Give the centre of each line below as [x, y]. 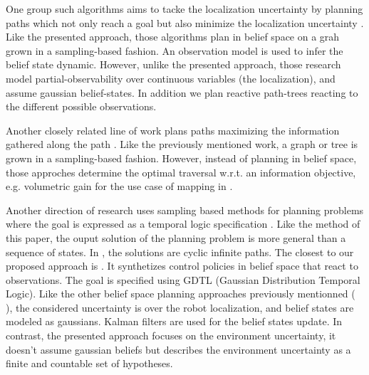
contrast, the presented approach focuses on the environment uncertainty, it [171, 336]
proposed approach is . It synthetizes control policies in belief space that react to [182, 266]
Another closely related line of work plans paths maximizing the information [173, 130]
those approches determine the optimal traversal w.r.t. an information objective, [181, 172]
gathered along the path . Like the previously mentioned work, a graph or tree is [182, 144]
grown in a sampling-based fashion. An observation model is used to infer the [175, 50]
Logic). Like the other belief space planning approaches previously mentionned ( [181, 294]
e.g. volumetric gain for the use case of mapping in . [119, 186]
